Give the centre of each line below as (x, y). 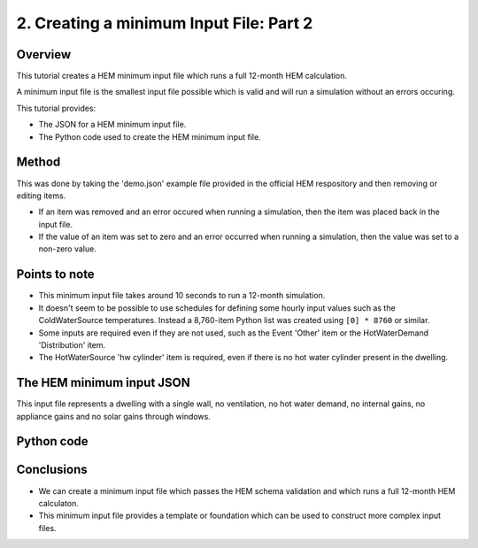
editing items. (41, 196)
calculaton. (59, 503)
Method (39, 162)
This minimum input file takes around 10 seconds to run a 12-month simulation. (182, 296)
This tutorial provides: (56, 108)
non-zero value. (67, 249)
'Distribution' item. (72, 344)
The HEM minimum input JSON (103, 383)
